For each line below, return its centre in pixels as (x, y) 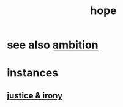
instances (33, 73)
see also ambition (53, 45)
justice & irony (35, 95)
